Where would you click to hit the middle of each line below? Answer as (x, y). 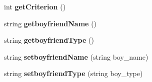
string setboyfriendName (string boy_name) (76, 56)
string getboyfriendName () (50, 23)
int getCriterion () (35, 6)
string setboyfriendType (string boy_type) (73, 73)
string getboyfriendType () (49, 40)
